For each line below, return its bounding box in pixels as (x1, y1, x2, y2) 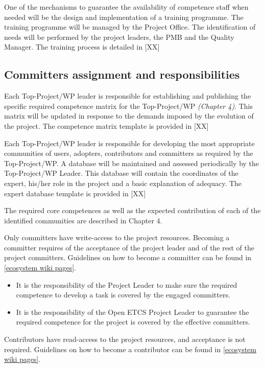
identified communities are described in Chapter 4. (4, 215, 162, 225)
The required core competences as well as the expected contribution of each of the (4, 205, 261, 216)
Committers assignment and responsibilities (4, 66, 240, 82)
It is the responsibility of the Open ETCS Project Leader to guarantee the (16, 306, 249, 317)
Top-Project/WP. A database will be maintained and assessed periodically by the (4, 157, 259, 168)
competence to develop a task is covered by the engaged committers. (16, 289, 230, 300)
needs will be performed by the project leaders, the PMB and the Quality (4, 31, 234, 42)
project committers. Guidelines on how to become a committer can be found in (4, 252, 252, 263)
